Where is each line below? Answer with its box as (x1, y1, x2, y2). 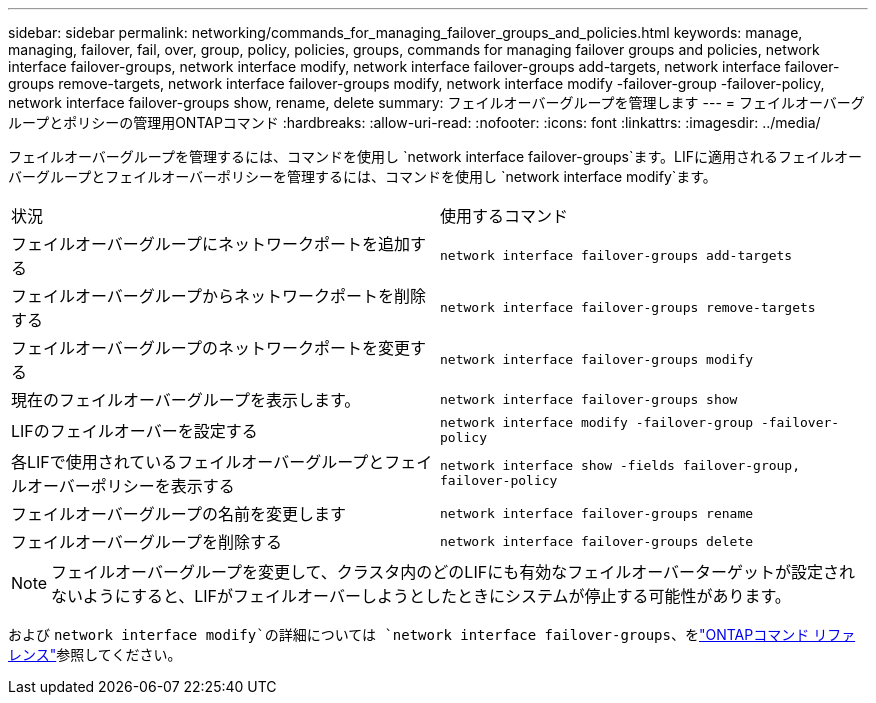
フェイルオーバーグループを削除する (11, 532, 282, 552)
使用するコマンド (440, 206, 569, 226)
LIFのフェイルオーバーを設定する (11, 421, 258, 441)
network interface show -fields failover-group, (440, 458, 801, 473)
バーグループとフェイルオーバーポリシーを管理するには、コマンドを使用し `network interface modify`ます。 (8, 168, 717, 185)
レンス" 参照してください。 (8, 646, 182, 663)
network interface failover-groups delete (440, 533, 754, 549)
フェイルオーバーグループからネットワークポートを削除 (11, 286, 426, 306)
